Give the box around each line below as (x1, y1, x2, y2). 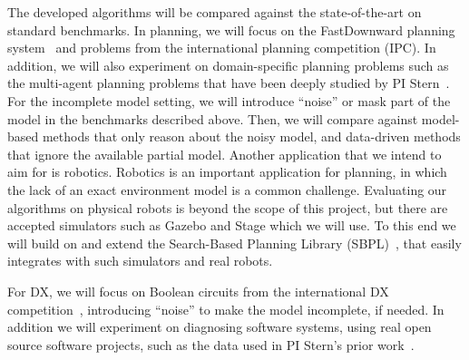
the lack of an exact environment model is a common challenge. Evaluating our (7, 180, 447, 199)
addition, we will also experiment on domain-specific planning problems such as (7, 55, 449, 74)
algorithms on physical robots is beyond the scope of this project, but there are (7, 198, 448, 217)
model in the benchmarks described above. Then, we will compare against (7, 109, 418, 128)
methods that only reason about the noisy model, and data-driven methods (42, 127, 461, 146)
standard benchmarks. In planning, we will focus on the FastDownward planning (7, 20, 455, 39)
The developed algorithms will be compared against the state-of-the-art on (7, 3, 422, 21)
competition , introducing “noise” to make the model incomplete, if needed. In (7, 299, 445, 318)
